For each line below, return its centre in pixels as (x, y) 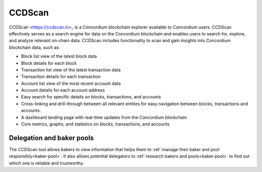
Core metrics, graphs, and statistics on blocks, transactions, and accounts (95, 124)
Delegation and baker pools (51, 138)
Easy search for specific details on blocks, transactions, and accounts (91, 97)
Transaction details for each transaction (61, 77)
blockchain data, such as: (34, 47)
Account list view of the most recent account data (71, 83)
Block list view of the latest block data (59, 56)
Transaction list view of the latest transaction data (71, 70)
